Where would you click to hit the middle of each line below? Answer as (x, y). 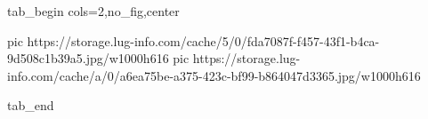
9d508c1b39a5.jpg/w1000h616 (88, 58)
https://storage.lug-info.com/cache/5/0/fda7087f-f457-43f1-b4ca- (203, 40)
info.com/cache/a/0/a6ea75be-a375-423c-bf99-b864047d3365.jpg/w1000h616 (214, 75)
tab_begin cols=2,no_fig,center (93, 11)
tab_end (31, 105)
